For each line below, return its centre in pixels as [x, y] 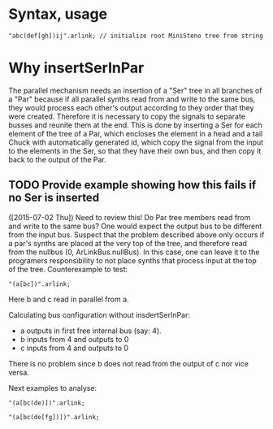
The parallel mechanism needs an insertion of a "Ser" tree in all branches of [135, 90]
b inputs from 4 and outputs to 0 [74, 339]
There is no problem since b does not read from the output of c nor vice [129, 363]
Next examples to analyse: [53, 388]
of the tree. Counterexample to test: [68, 269]
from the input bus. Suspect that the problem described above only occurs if [136, 234]
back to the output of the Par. [58, 159]
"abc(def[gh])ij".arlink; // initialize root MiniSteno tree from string [136, 36]
